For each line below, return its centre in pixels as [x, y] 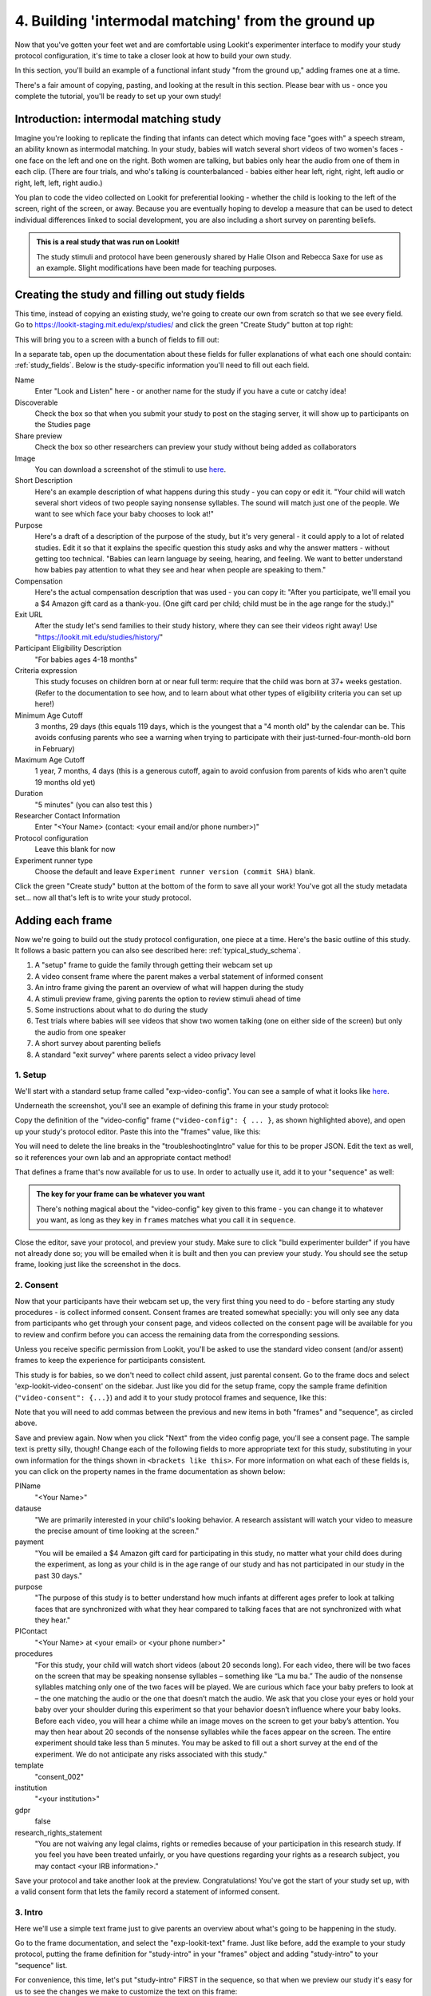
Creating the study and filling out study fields [130, 294]
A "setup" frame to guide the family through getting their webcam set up [154, 965]
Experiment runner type [54, 860]
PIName [28, 1486]
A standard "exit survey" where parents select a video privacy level [145, 1055]
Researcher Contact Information [67, 816]
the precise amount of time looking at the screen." [117, 1531]
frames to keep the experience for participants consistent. [111, 1360]
